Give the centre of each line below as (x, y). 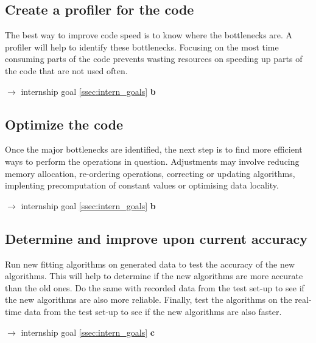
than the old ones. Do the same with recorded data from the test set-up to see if (155, 287)
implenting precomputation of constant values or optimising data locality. (142, 185)
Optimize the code (64, 124)
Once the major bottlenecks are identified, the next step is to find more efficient (154, 149)
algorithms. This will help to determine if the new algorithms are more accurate (154, 276)
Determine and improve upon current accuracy (156, 238)
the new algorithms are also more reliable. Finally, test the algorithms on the (149, 300)
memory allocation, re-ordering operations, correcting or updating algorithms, (150, 173)
